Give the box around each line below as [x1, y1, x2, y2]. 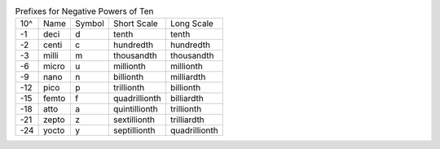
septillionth [112, 125, 156, 136]
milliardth [169, 72, 206, 83]
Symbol [74, 18, 105, 29]
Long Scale [169, 18, 213, 29]
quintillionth [112, 103, 158, 115]
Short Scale [112, 18, 158, 29]
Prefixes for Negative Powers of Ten [15, 6, 154, 17]
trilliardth [169, 114, 205, 125]
